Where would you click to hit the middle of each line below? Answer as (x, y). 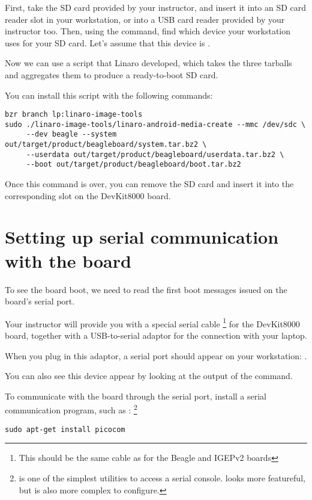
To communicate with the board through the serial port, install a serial (136, 396)
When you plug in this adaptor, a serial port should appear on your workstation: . (156, 355)
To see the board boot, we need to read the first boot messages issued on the (146, 289)
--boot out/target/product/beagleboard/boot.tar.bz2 (133, 165)
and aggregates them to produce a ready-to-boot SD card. (112, 74)
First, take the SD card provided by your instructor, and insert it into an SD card (156, 7)
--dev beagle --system (71, 134)
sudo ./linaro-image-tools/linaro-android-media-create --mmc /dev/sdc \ (155, 124)
